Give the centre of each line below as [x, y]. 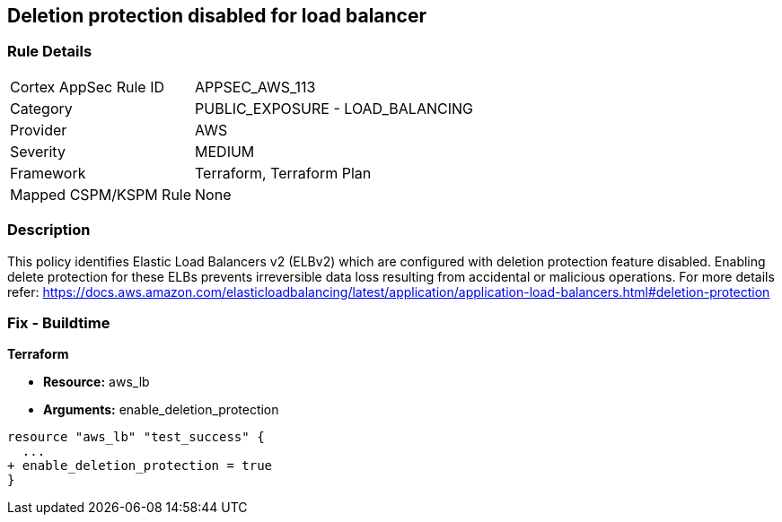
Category [41, 108]
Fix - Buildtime [59, 322]
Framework [48, 173]
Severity [38, 151]
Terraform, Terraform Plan [283, 173]
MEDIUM [225, 151]
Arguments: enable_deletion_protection [161, 410]
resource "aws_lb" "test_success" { [136, 437]
